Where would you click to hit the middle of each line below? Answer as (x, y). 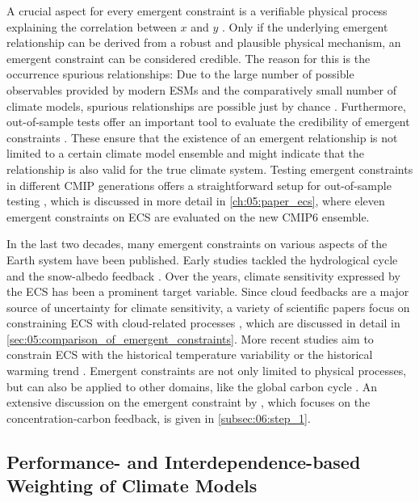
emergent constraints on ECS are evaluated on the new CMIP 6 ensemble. (188, 216)
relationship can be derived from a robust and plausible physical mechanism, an (204, 42)
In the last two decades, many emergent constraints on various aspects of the (197, 244)
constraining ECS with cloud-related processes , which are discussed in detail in (203, 323)
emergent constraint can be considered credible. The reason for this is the (189, 58)
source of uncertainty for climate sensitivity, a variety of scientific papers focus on (208, 307)
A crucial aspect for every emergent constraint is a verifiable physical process (197, 11)
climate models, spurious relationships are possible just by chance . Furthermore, (206, 105)
